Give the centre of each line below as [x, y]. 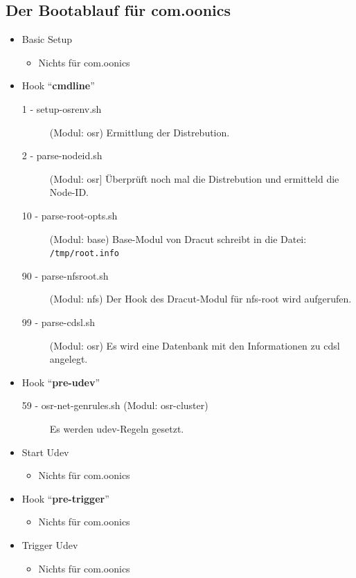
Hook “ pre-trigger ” [65, 498]
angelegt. [69, 359]
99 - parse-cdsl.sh [59, 322]
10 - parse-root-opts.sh [70, 215]
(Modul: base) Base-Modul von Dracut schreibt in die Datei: [178, 238]
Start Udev [45, 452]
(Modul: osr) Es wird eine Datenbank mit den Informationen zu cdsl [195, 345]
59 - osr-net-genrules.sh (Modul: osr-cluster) [115, 405]
